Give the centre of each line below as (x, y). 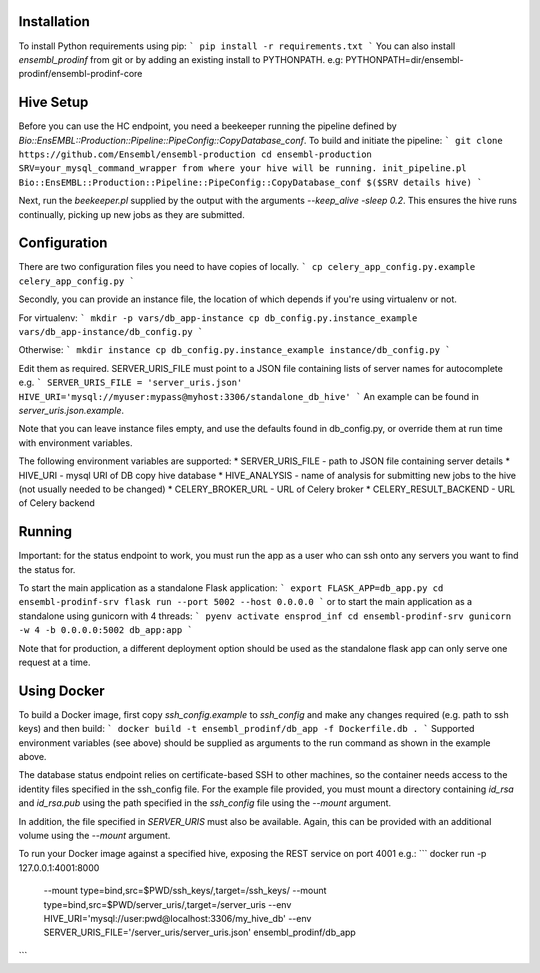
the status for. (47, 569)
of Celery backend (56, 503)
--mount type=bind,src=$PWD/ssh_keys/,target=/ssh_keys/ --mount (185, 891)
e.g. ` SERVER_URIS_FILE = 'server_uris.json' (130, 382)
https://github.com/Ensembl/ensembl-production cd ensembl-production (195, 154)
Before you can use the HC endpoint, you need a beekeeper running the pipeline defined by (207, 126)
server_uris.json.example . (71, 410)
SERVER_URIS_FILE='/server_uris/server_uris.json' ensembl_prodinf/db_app (200, 932)
